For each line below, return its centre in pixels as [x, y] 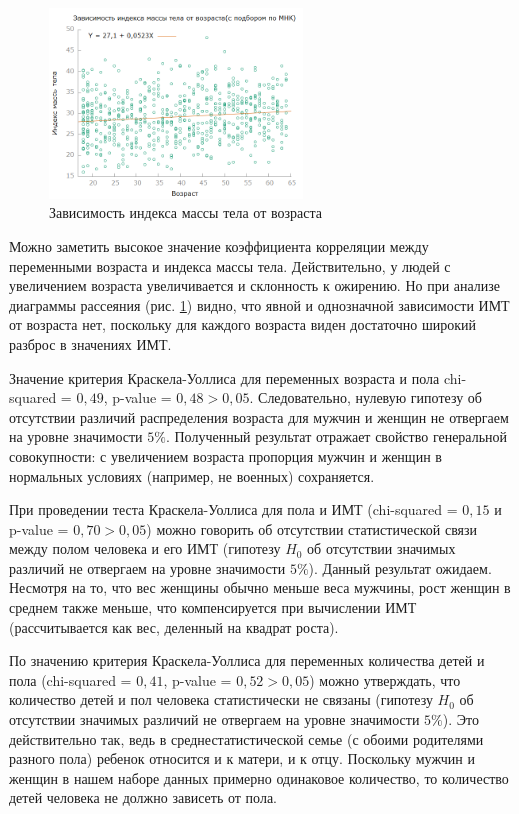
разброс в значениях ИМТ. [90, 343]
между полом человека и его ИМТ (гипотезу [145, 548]
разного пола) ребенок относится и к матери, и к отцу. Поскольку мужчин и [242, 758]
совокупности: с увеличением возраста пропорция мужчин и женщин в [225, 455]
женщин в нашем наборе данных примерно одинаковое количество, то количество [259, 777]
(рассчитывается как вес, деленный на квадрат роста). [174, 626]
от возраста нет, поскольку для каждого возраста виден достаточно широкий [242, 324]
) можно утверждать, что [385, 679]
